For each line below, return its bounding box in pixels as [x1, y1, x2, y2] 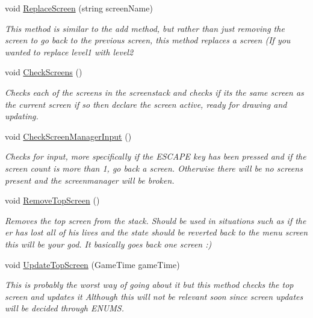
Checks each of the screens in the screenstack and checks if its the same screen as [5, 86, 304, 98]
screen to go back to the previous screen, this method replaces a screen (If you [5, 34, 291, 46]
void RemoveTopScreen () [5, 194, 100, 207]
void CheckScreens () [5, 66, 82, 78]
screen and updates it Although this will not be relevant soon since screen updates [5, 290, 303, 302]
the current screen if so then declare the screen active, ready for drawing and [5, 98, 287, 110]
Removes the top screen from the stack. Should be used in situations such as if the [5, 214, 306, 226]
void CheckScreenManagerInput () [5, 129, 132, 142]
